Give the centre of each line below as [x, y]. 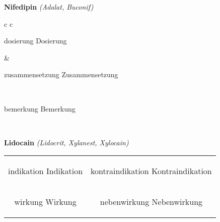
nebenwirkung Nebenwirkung [151, 202]
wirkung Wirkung [45, 202]
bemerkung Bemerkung [40, 108]
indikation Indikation [46, 171]
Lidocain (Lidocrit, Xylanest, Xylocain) [66, 142]
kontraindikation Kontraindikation [151, 171]
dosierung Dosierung [35, 41]
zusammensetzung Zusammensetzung [61, 74]
